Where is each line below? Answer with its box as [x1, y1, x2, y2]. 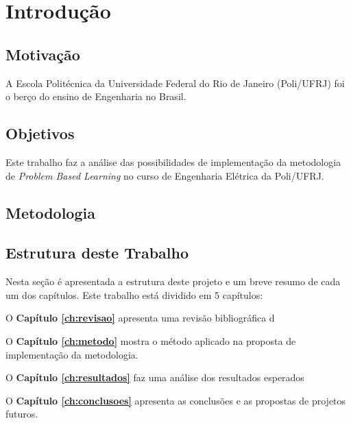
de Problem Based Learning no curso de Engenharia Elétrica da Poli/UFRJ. [5, 168, 324, 182]
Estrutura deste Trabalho [5, 242, 189, 263]
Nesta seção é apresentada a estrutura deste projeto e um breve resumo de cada [5, 274, 341, 289]
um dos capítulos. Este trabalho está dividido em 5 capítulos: [5, 287, 263, 302]
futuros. [5, 407, 38, 421]
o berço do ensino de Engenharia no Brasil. [5, 89, 186, 104]
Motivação [5, 43, 80, 64]
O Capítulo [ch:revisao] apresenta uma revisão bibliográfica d [5, 311, 275, 325]
